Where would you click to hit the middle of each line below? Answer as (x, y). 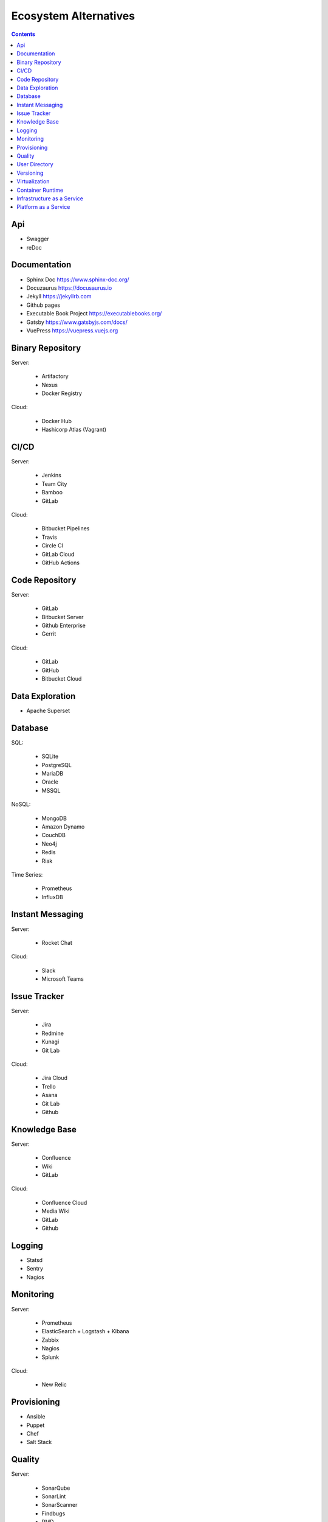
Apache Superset (48, 710)
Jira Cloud (55, 1078)
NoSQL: (21, 804)
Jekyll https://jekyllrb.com (59, 296)
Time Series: (27, 874)
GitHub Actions (61, 563)
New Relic (54, 1384)
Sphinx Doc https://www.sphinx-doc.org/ (78, 279)
